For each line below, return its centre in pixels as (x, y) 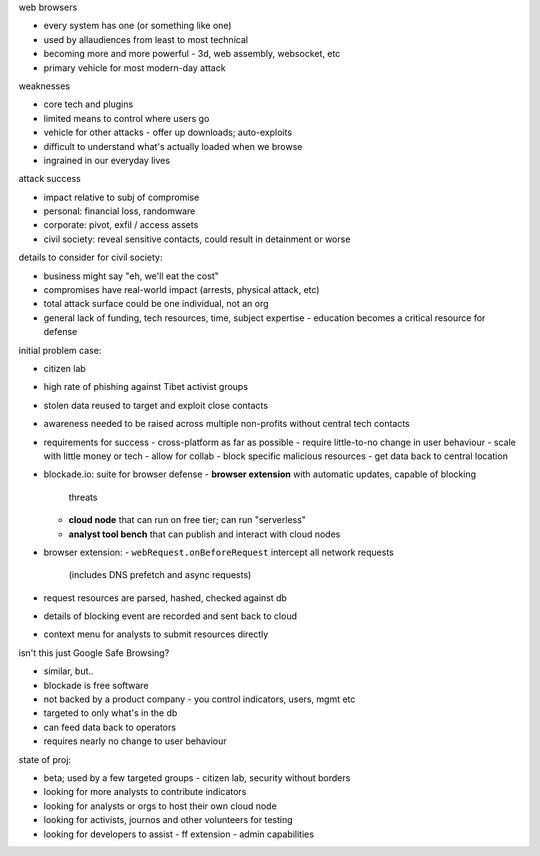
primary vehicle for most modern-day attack (134, 67)
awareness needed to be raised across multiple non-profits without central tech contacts (226, 424)
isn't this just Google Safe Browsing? (94, 652)
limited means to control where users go (126, 118)
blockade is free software (96, 685)
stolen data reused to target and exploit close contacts (156, 405)
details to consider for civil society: (90, 257)
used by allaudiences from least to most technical (146, 39)
